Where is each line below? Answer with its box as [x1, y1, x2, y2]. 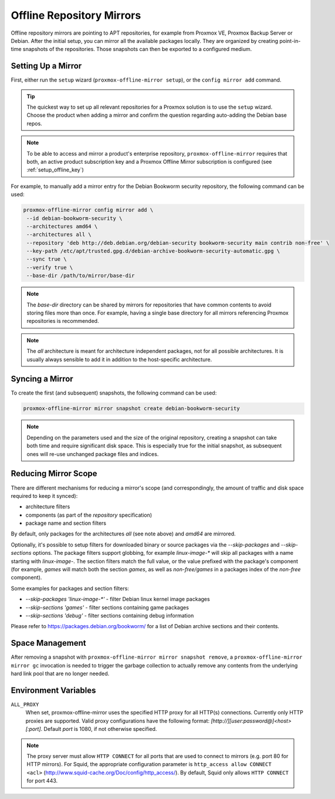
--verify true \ [26, 264, 73, 271]
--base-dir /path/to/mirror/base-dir [26, 272, 135, 279]
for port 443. [26, 777, 58, 784]
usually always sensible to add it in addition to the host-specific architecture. [26, 356, 212, 363]
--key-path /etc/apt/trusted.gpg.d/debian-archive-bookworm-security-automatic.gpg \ [26, 248, 280, 255]
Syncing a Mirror [11, 374, 73, 384]
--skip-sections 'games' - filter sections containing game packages [25, 604, 189, 611]
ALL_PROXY [11, 701, 39, 707]
